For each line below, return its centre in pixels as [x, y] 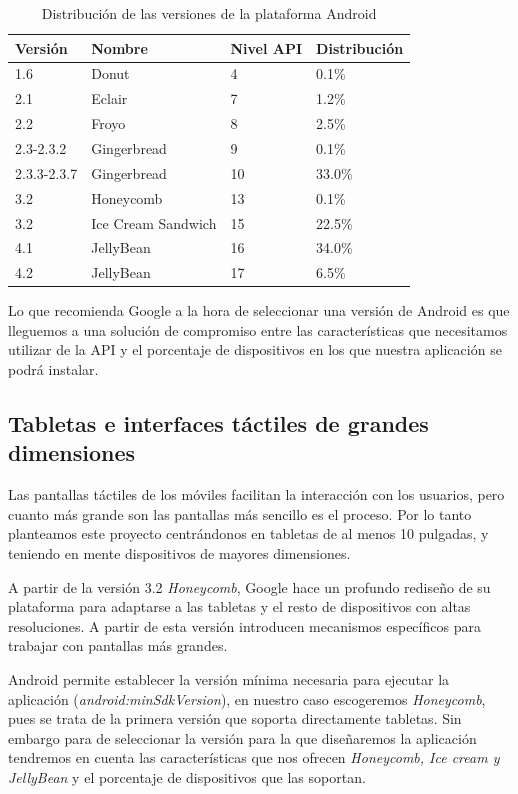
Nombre [119, 47]
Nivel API [266, 47]
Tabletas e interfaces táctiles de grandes [218, 423]
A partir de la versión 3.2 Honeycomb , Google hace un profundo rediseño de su [249, 586]
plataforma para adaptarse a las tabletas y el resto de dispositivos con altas [239, 606]
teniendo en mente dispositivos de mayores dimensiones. [179, 553]
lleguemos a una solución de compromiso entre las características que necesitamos [258, 329]
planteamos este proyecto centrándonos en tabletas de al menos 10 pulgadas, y [248, 533]
